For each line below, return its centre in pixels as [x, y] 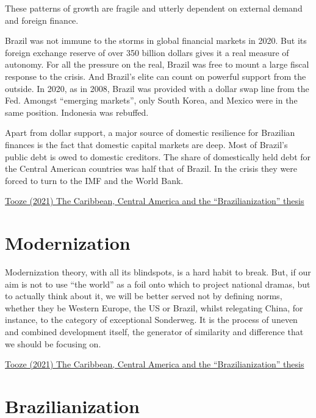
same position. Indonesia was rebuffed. [77, 112]
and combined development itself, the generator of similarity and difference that [154, 331]
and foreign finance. [42, 20]
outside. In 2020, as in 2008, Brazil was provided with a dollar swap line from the [157, 88]
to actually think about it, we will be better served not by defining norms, [144, 296]
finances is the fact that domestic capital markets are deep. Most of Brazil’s [146, 144]
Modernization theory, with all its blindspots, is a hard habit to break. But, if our [158, 272]
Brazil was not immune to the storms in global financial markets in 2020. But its [156, 41]
